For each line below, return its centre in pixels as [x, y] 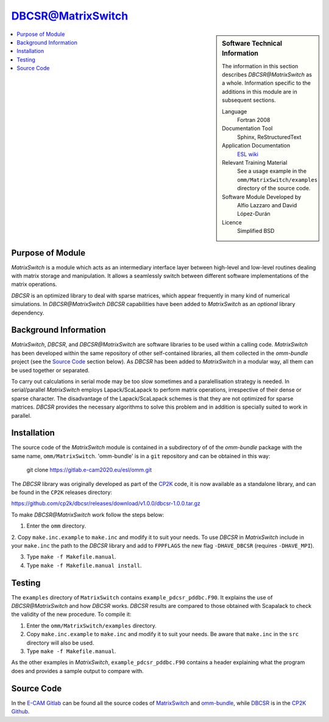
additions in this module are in [260, 91]
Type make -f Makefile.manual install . [84, 565]
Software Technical [252, 43]
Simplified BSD [256, 231]
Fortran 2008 [254, 120]
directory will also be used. [60, 643]
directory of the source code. [274, 188]
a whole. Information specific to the [266, 83]
